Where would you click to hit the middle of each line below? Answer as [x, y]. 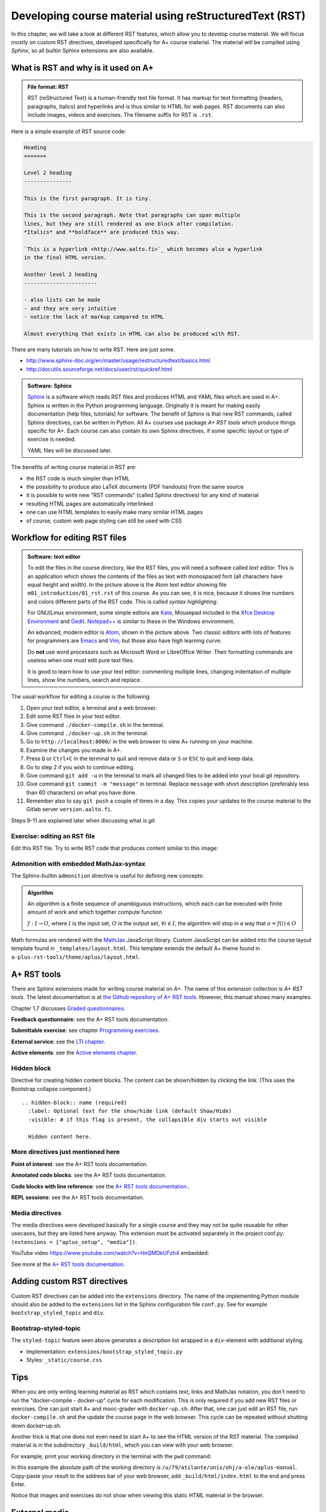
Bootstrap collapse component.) [51, 1089]
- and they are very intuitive [70, 308]
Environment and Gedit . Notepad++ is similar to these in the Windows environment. [131, 621]
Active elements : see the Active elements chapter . [75, 1053]
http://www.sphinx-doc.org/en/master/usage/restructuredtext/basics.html [118, 360]
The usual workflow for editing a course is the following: [81, 697]
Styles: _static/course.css [64, 1360]
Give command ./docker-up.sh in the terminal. [87, 733]
